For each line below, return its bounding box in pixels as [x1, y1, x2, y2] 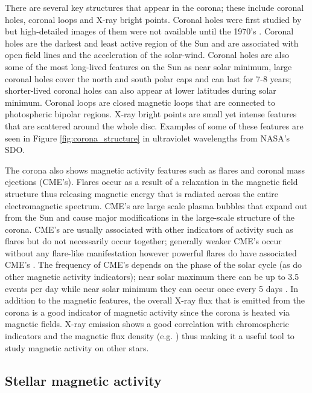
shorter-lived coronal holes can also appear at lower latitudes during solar [5, 84, 276, 97]
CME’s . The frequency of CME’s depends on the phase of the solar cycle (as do [5, 258, 302, 271]
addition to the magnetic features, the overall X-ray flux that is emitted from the [5, 294, 305, 307]
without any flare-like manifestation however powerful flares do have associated [5, 246, 297, 259]
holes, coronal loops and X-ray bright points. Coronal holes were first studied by [5, 13, 302, 25]
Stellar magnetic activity [5, 371, 162, 389]
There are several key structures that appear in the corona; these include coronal [5, 1, 304, 13]
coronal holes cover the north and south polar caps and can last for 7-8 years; [5, 72, 291, 85]
